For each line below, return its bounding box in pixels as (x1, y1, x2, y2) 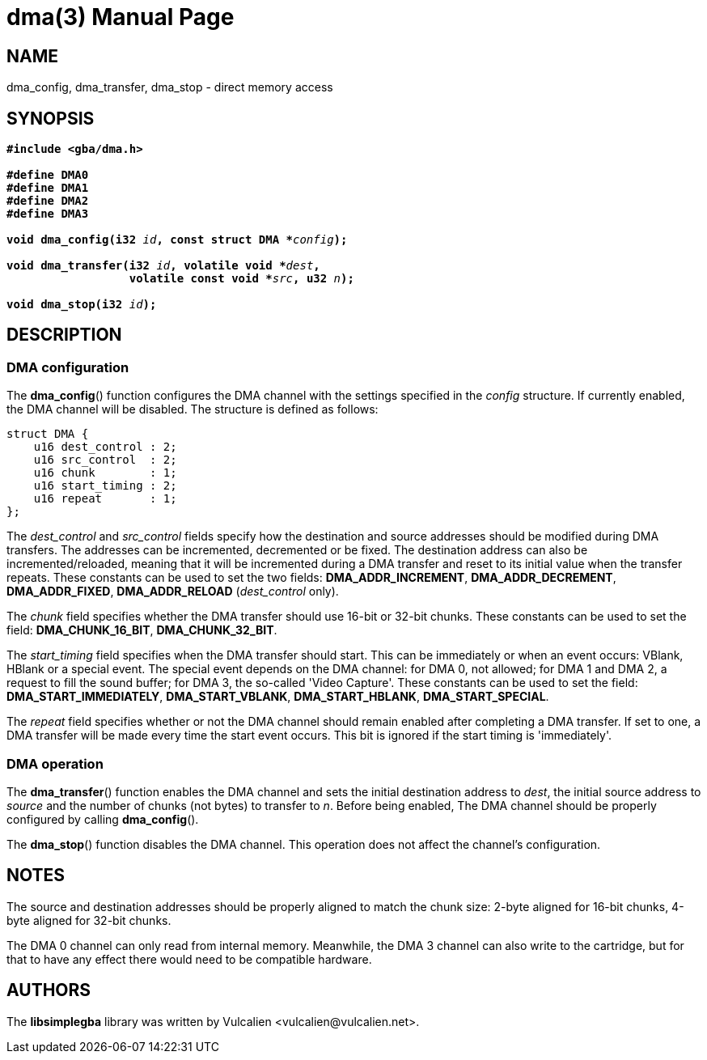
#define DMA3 (6, 207, 89, 221)
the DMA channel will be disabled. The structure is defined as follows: (6, 402, 379, 417)
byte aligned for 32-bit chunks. (6, 913, 171, 927)
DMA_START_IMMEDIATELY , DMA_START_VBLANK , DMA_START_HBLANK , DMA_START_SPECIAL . (6, 689, 549, 704)
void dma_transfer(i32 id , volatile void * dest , (6, 259, 320, 273)
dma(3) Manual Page (6, 3, 235, 31)
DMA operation (6, 755, 104, 772)
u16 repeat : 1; (33, 492, 177, 506)
